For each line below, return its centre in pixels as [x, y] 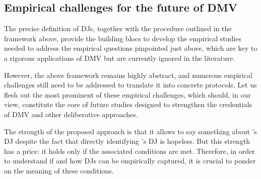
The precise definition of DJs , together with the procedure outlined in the [118, 28]
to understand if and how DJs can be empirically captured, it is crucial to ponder [130, 161]
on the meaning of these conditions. [59, 170]
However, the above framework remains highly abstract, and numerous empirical [128, 75]
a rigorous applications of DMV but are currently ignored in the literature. [120, 58]
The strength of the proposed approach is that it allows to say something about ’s [130, 131]
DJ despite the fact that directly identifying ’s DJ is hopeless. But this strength [127, 141]
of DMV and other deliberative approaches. [71, 114]
